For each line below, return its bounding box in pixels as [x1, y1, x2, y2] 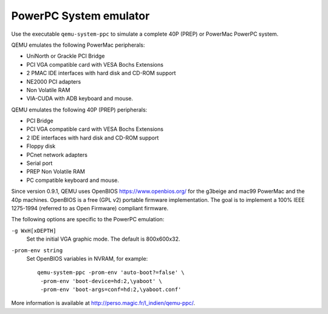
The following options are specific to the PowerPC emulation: [11, 216, 165, 223]
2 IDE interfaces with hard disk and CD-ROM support [26, 134, 159, 141]
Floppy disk [26, 142, 56, 150]
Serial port [26, 159, 53, 167]
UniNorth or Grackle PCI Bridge [26, 52, 105, 60]
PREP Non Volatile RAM [26, 168, 85, 175]
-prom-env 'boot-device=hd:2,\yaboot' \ [40, 278, 162, 284]
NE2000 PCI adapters [26, 78, 81, 85]
